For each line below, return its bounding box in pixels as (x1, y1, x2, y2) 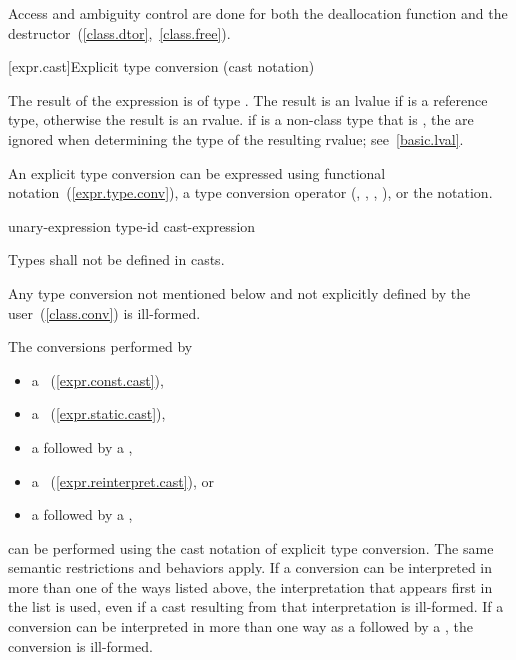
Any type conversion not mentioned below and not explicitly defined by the (8, 282, 471, 303)
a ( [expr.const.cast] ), (31, 369, 164, 390)
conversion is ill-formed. (8, 635, 153, 656)
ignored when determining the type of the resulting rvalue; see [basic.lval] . (8, 128, 464, 149)
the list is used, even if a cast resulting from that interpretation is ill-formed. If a (8, 596, 504, 617)
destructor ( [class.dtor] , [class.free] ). (8, 22, 231, 43)
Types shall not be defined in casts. (8, 249, 225, 270)
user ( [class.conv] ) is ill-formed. (8, 302, 201, 323)
